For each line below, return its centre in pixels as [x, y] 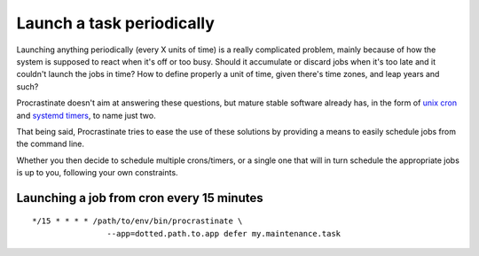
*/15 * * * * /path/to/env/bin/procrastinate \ [137, 221]
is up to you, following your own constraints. [97, 173]
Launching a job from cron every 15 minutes [140, 198]
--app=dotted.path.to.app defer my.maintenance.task [224, 233]
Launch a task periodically [115, 23]
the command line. [50, 144]
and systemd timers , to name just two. [86, 115]
